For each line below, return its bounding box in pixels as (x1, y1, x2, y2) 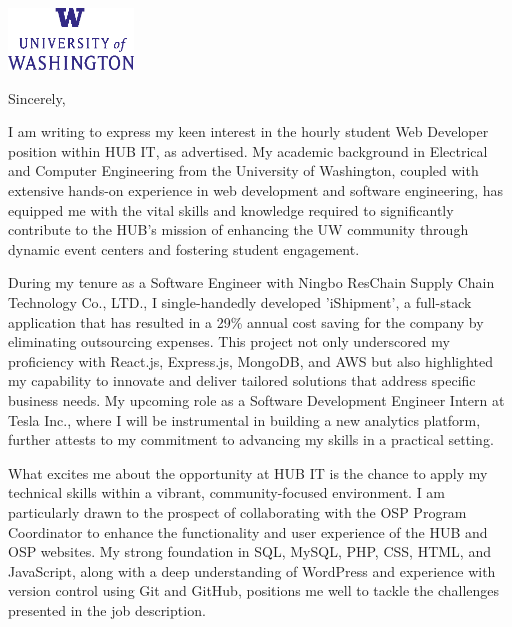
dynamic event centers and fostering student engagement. (8, 238, 360, 259)
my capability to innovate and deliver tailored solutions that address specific (8, 370, 476, 391)
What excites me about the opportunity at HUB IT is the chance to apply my (8, 462, 488, 483)
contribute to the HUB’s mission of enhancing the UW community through (8, 219, 469, 240)
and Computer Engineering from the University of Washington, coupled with (8, 160, 479, 181)
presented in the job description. (8, 599, 206, 620)
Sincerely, (8, 87, 66, 108)
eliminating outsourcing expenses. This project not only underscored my (8, 331, 450, 352)
